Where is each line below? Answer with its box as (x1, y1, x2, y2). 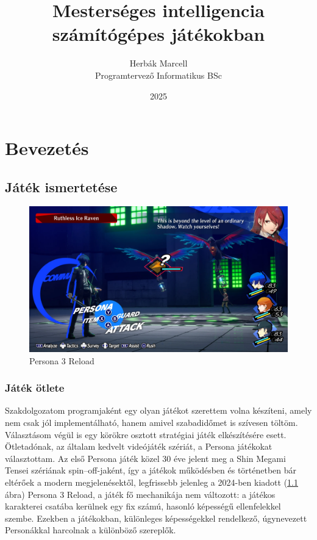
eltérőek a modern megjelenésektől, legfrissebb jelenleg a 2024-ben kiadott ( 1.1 (5, 475, 299, 488)
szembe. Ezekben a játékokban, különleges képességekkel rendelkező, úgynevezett (5, 511, 307, 524)
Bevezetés (5, 135, 89, 160)
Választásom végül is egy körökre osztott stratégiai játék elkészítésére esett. (5, 428, 287, 441)
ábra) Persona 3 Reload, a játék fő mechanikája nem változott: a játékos (5, 488, 276, 500)
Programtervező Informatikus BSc (95, 68, 222, 81)
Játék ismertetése (5, 177, 118, 196)
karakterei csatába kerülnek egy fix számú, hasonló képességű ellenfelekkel (5, 500, 281, 513)
